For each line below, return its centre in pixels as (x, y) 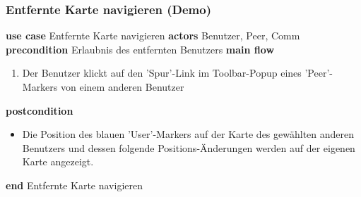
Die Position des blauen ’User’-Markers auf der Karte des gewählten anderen (188, 134)
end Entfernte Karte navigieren (74, 185)
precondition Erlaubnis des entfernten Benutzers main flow (140, 49)
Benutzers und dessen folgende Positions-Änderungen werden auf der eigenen (189, 147)
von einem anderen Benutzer (123, 87)
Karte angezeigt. (58, 161)
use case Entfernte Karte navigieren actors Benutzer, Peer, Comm (153, 36)
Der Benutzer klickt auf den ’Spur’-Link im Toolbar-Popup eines (162, 73)
